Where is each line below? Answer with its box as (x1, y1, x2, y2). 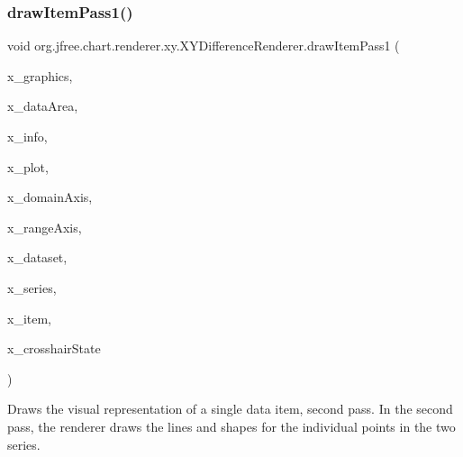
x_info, (7, 127, 48, 145)
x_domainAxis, (7, 187, 93, 206)
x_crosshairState (7, 339, 101, 358)
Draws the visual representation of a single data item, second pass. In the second (7, 399, 453, 418)
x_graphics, (7, 66, 73, 85)
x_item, (7, 308, 51, 327)
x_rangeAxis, (7, 217, 82, 236)
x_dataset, (7, 248, 68, 267)
